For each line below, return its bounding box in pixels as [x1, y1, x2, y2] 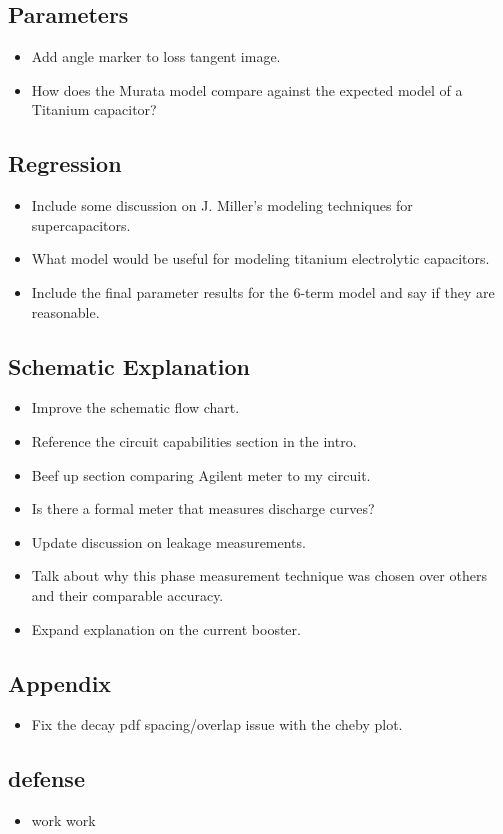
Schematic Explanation [8, 350, 250, 381]
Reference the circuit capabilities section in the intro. [31, 430, 357, 451]
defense [8, 763, 85, 794]
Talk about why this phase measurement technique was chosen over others [31, 565, 487, 586]
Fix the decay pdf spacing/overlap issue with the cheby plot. [31, 714, 403, 735]
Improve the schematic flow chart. [31, 397, 240, 418]
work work [31, 810, 96, 831]
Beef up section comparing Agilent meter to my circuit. [31, 464, 371, 485]
